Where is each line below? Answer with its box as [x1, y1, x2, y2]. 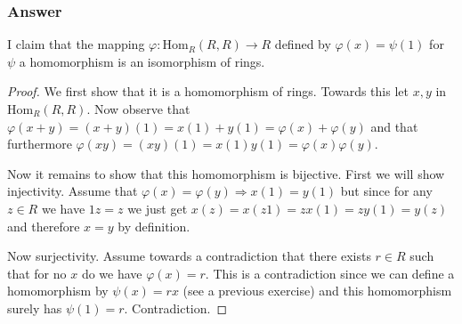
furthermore [7, 134, 72, 153]
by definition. [118, 216, 190, 235]
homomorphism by [7, 281, 109, 300]
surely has [7, 298, 62, 317]
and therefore [7, 216, 80, 235]
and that [370, 117, 418, 135]
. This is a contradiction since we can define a [205, 263, 455, 282]
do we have [81, 263, 142, 282]
